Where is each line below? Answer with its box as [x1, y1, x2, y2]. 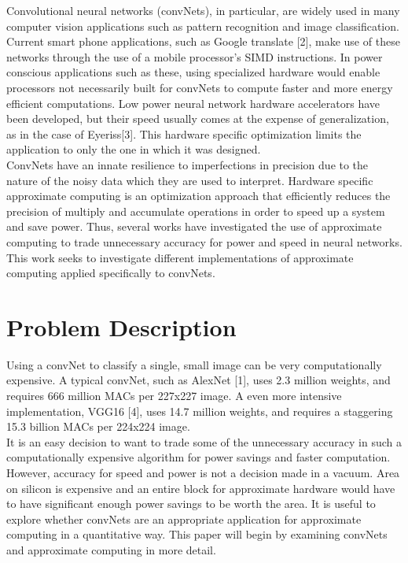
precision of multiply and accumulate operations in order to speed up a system [6, 202, 385, 219]
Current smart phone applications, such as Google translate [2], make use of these [6, 33, 400, 50]
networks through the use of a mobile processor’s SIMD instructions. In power [6, 48, 383, 65]
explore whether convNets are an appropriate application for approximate [6, 510, 362, 527]
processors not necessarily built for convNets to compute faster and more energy [6, 79, 393, 95]
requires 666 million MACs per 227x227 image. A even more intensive [6, 387, 342, 403]
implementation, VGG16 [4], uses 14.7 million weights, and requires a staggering [6, 402, 393, 419]
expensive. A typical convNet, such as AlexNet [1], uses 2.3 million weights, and [6, 372, 391, 388]
